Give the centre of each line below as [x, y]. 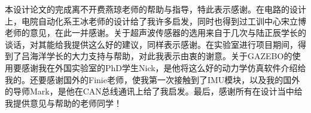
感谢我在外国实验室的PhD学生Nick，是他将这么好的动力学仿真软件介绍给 [164, 67]
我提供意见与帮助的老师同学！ [63, 103]
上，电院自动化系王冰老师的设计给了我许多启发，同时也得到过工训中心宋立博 [155, 21]
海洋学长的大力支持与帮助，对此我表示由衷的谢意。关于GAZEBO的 [161, 56]
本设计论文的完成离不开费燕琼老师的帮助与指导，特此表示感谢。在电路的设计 [155, 9]
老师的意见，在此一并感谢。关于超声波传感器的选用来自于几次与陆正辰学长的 [155, 33]
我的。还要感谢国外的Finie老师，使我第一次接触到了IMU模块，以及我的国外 [153, 79]
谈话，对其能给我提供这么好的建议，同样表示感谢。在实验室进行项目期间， [151, 44]
